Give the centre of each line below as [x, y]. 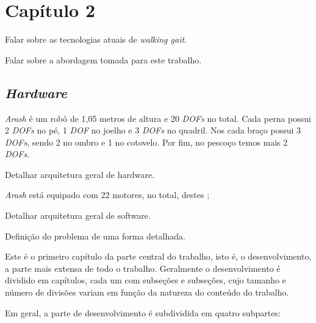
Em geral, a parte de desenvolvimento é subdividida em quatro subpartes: [143, 312]
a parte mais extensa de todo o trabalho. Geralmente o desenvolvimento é [143, 268]
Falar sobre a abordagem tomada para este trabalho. [103, 59]
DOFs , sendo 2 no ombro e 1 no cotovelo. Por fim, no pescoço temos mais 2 [146, 142]
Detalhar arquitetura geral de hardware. [80, 174]
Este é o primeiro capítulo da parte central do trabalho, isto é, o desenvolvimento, [158, 256]
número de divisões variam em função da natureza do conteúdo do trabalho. [147, 292]
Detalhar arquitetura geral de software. [78, 215]
